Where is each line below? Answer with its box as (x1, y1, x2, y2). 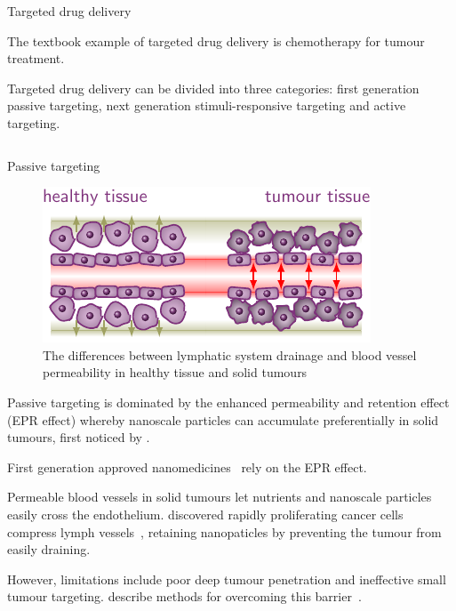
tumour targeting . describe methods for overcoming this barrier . (7, 587, 362, 606)
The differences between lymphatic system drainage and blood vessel (43, 345, 417, 364)
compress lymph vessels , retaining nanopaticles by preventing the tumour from (7, 522, 442, 541)
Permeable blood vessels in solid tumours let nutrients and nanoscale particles (7, 487, 432, 506)
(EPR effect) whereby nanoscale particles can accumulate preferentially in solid (7, 410, 439, 429)
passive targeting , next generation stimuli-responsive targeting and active (7, 96, 406, 115)
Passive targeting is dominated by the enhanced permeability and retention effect (7, 392, 450, 411)
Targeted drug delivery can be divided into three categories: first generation (7, 78, 420, 97)
